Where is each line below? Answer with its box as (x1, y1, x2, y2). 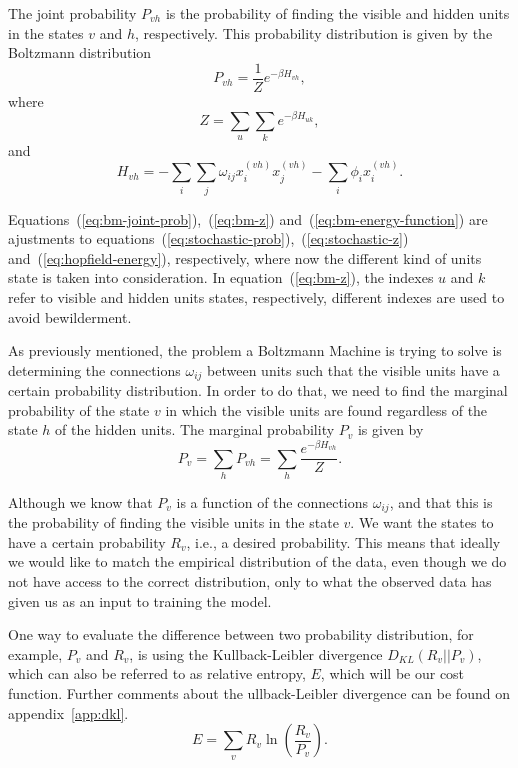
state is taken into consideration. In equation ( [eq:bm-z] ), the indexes (8, 267, 434, 288)
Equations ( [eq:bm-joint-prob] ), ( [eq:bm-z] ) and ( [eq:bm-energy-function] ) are (8, 208, 488, 229)
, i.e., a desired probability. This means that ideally (186, 531, 501, 552)
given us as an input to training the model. (8, 590, 272, 611)
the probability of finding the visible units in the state (8, 512, 339, 533)
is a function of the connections (176, 491, 369, 512)
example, (8, 643, 63, 664)
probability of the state (8, 399, 150, 420)
